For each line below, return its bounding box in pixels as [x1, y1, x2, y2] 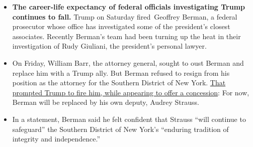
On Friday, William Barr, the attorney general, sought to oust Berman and [12, 57, 244, 68]
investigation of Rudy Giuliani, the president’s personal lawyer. [12, 41, 207, 51]
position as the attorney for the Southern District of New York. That [12, 77, 226, 88]
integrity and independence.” [12, 133, 101, 144]
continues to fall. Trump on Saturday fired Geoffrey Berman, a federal [12, 11, 237, 22]
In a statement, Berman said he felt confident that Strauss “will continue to [12, 113, 246, 124]
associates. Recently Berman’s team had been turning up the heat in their [12, 31, 241, 41]
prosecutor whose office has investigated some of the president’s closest [12, 21, 230, 32]
